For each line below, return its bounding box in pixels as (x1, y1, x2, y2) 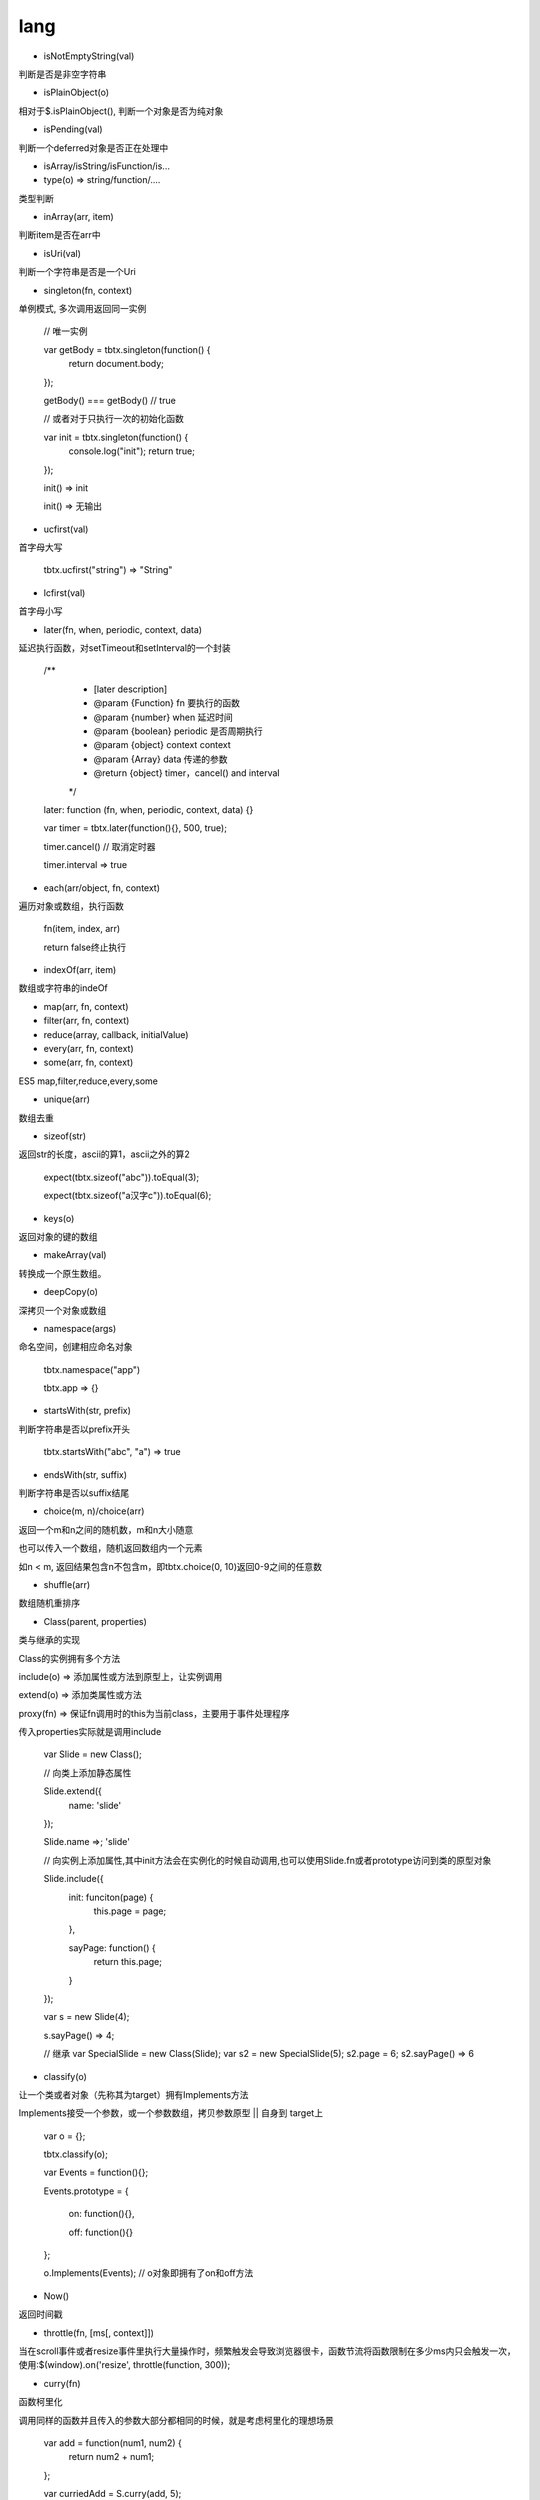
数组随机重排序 (18, 1597, 80, 1609)
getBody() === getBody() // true (43, 394, 177, 406)
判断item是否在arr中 (18, 229, 101, 241)
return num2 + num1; (68, 2451, 155, 2463)
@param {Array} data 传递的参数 (93, 753, 229, 765)
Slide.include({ (43, 1873, 104, 1885)
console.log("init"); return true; (68, 445, 195, 457)
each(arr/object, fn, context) (43, 881, 160, 894)
